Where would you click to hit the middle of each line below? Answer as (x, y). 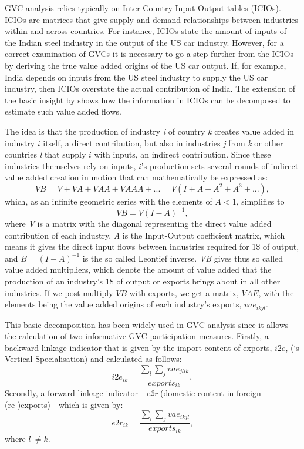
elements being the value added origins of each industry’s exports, (123, 304)
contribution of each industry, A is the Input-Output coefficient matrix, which (145, 235)
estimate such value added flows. (63, 111)
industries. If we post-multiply (59, 292)
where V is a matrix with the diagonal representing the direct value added (138, 223)
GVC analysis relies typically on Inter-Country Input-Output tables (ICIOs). (143, 8)
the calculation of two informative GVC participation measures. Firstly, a (137, 336)
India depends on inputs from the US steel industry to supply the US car (136, 77)
